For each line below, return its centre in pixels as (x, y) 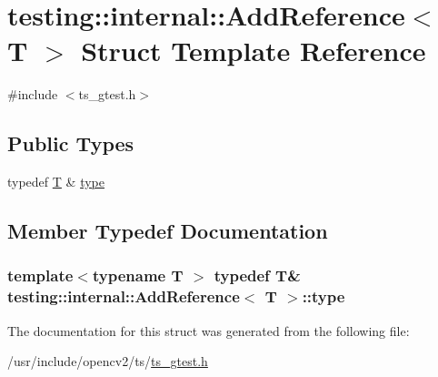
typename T (138, 275)
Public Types (71, 143)
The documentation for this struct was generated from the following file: (209, 330)
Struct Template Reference (254, 51)
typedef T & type (56, 182)
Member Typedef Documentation (168, 231)
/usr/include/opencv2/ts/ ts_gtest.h (108, 361)
